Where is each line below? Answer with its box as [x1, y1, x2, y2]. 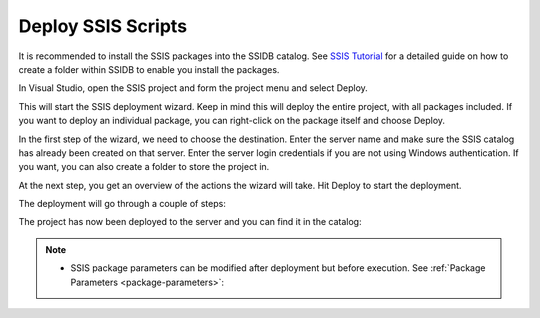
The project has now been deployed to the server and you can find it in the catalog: [18, 216, 362, 228]
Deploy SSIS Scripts [18, 15, 188, 37]
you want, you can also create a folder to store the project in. [18, 161, 270, 173]
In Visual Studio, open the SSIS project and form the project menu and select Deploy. [18, 82, 369, 94]
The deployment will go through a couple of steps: [18, 198, 227, 210]
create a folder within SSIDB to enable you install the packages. [18, 63, 280, 75]
